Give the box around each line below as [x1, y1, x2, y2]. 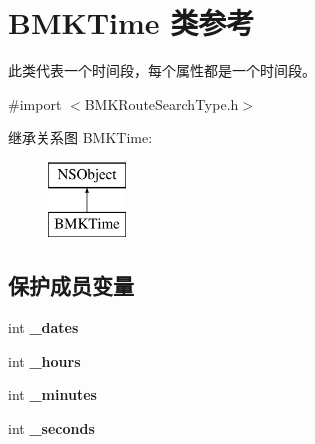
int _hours [8, 350, 81, 371]
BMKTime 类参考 [8, 2, 255, 43]
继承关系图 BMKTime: [8, 127, 153, 148]
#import [8, 93, 62, 114]
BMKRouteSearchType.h [84, 93, 239, 114]
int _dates [8, 317, 79, 338]
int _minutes [8, 384, 97, 405]
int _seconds [8, 418, 95, 439]
